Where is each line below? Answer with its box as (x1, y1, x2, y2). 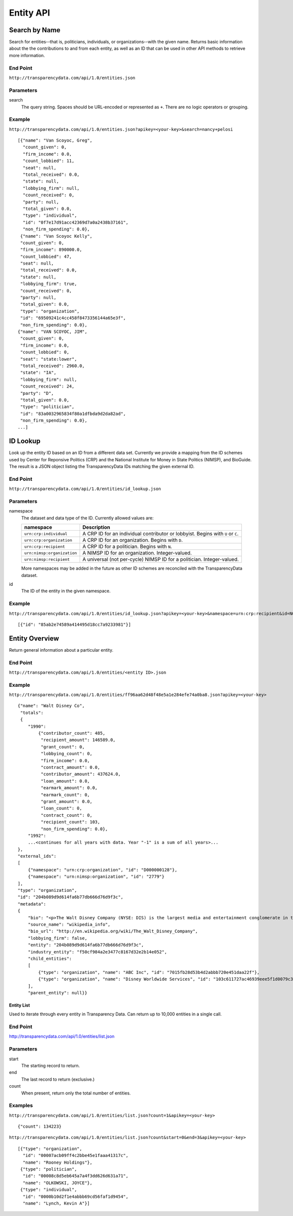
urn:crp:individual (24, 531, 68, 536)
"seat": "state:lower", (20, 356, 77, 362)
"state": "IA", (20, 370, 57, 375)
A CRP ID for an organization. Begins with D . (82, 537, 183, 544)
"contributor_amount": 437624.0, (41, 771, 121, 777)
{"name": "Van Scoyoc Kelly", (20, 233, 93, 239)
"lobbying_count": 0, (41, 751, 93, 757)
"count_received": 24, (20, 384, 75, 389)
